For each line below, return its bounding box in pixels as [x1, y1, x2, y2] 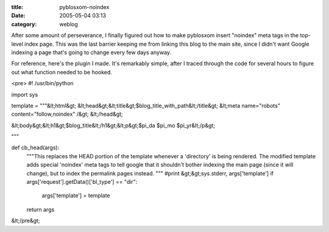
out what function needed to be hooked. [11, 68, 113, 76]
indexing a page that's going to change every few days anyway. [11, 49, 172, 56]
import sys [11, 91, 38, 98]
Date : [11, 12, 26, 19]
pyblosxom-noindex [59, 4, 110, 10]
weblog [59, 20, 79, 27]
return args [26, 206, 55, 213]
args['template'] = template [41, 192, 111, 199]
